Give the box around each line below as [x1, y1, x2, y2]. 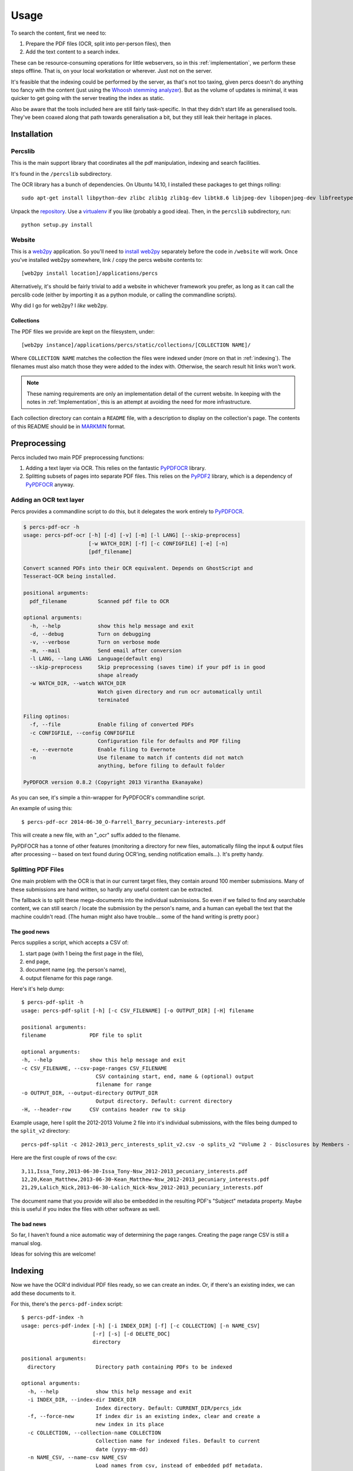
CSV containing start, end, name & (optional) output [95, 1073, 254, 1080]
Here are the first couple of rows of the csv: [11, 1154, 117, 1162]
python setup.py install [21, 221, 93, 228]
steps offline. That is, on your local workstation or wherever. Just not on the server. [11, 68, 212, 75]
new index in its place [95, 1421, 164, 1428]
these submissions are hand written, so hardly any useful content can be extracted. [11, 886, 213, 893]
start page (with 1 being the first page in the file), [25, 950, 144, 957]
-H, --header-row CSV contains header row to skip [21, 1106, 186, 1113]
